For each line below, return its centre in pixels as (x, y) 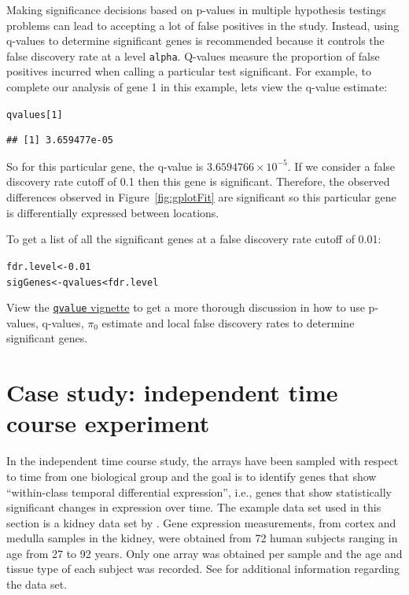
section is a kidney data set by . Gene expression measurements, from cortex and (201, 522)
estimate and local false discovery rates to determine (228, 322)
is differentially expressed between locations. (113, 212)
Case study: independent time (172, 392)
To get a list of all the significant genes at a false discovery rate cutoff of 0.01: (194, 239)
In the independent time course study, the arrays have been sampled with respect (203, 461)
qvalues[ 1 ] (35, 115)
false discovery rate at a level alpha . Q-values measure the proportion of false (193, 55)
